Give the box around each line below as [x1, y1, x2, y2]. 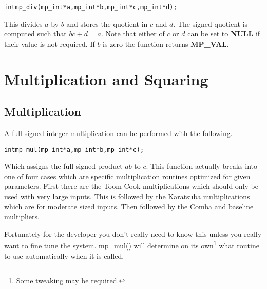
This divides [4, 18, 43, 29]
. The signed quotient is [173, 18, 248, 29]
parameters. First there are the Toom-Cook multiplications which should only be [4, 181, 258, 191]
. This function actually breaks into [146, 161, 257, 171]
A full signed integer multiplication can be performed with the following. [4, 128, 233, 139]
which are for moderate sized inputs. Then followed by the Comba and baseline [4, 201, 254, 211]
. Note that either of [101, 28, 165, 39]
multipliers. [4, 211, 40, 222]
